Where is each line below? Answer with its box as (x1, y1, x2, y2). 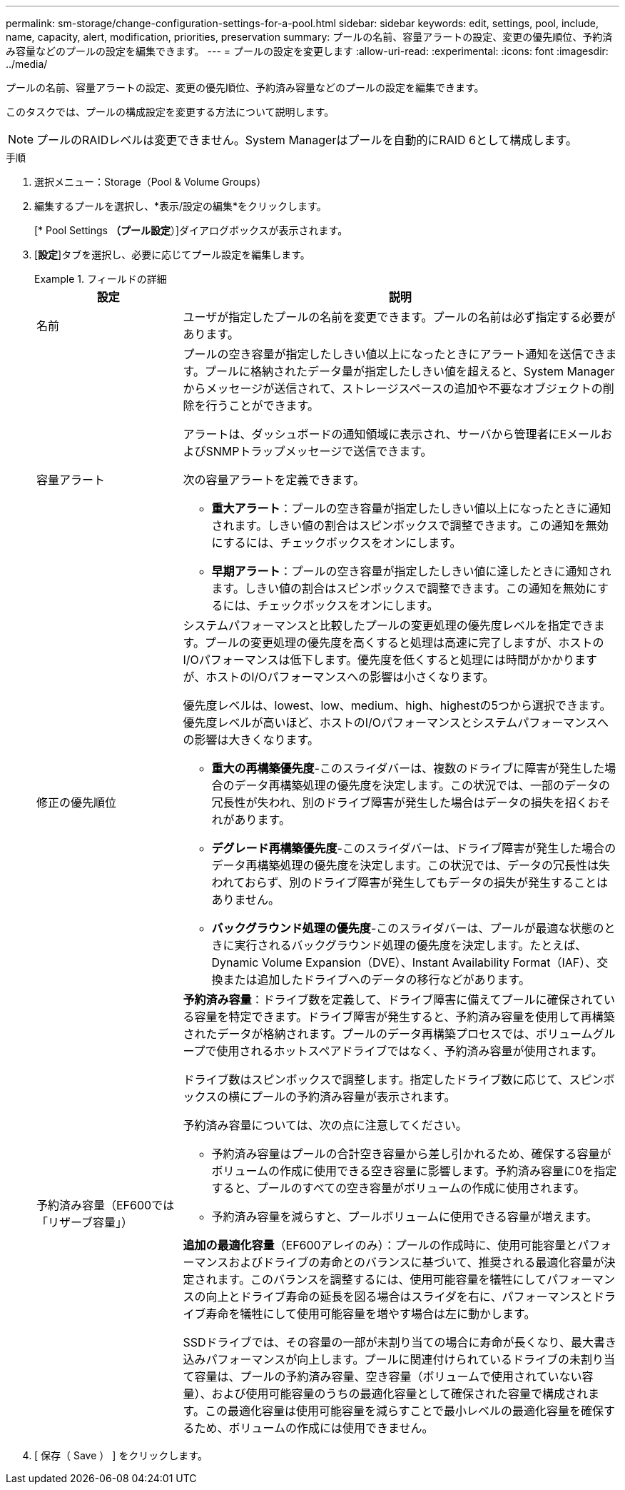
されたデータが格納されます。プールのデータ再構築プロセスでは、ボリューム (183, 1027, 593, 1041)
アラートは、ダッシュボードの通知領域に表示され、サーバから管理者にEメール (183, 427, 601, 441)
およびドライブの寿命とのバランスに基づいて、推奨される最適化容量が (228, 1255, 604, 1269)
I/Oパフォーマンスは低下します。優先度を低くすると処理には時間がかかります (183, 653, 597, 667)
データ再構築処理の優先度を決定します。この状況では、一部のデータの (234, 778, 610, 792)
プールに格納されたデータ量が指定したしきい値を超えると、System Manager (204, 364, 615, 378)
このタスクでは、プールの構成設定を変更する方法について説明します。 (6, 106, 335, 118)
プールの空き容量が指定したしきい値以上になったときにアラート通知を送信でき (183, 347, 606, 361)
